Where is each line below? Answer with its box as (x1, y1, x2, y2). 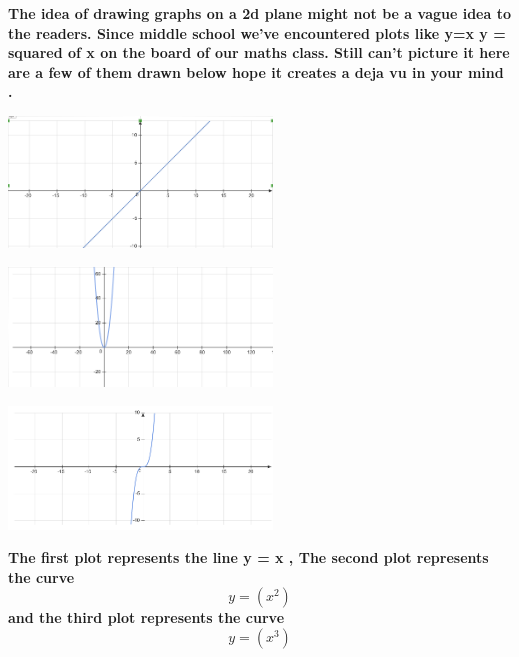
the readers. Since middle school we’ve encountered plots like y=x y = (8, 22, 506, 43)
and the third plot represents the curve (8, 607, 285, 628)
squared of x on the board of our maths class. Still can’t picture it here (8, 42, 510, 63)
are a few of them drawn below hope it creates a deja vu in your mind (8, 61, 504, 82)
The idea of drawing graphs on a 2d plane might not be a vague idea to (8, 3, 511, 23)
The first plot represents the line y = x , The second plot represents (8, 547, 489, 568)
